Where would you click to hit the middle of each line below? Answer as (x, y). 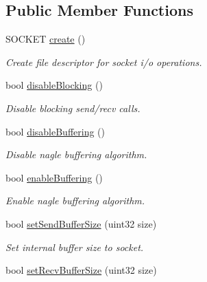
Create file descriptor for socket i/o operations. (104, 62)
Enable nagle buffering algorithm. (75, 200)
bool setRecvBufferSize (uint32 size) (81, 270)
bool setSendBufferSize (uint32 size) (81, 223)
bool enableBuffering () (54, 177)
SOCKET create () (46, 39)
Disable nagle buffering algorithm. (76, 154)
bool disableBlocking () (54, 85)
